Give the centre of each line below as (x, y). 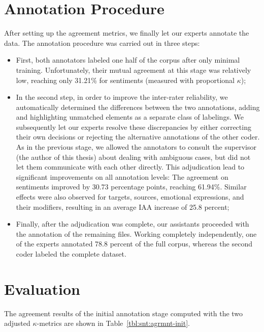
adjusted (17, 323)
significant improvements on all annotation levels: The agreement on (122, 176)
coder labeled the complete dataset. (71, 254)
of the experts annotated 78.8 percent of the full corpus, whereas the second (134, 244)
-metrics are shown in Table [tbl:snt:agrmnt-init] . (113, 323)
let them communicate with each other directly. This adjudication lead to (130, 167)
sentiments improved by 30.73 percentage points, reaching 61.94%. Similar (131, 187)
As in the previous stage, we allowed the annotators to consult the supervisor (136, 147)
